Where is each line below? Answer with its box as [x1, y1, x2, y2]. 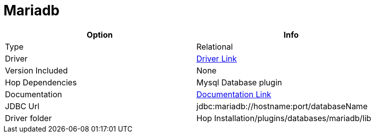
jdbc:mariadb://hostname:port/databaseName [196, 101, 368, 111]
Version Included [5, 65, 68, 75]
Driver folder [5, 113, 52, 123]
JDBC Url [5, 101, 40, 111]
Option [86, 29, 113, 40]
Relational [196, 41, 233, 52]
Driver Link [196, 53, 237, 64]
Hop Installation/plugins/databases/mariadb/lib [196, 113, 372, 123]
